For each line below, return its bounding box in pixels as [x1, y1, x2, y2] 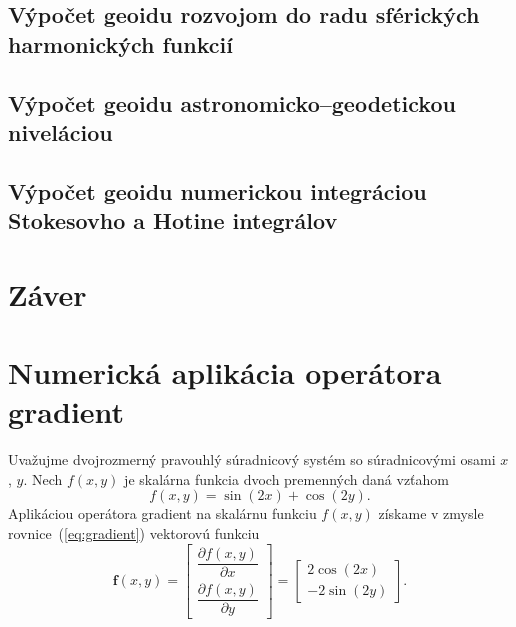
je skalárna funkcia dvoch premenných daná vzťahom [124, 468, 450, 489]
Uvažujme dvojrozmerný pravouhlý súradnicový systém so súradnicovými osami [8, 449, 496, 470]
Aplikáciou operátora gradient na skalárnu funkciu [8, 503, 317, 524]
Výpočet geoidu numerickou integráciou [8, 175, 427, 206]
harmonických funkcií [8, 28, 233, 59]
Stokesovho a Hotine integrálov [8, 205, 338, 236]
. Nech [23, 468, 63, 489]
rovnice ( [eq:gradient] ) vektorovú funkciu [8, 522, 260, 543]
